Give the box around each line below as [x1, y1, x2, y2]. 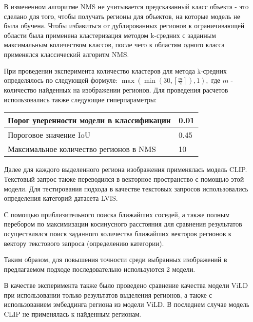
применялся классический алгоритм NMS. [4, 49, 129, 59]
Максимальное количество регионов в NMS [8, 143, 156, 155]
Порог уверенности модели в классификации [8, 114, 171, 126]
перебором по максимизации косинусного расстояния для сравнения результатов [4, 219, 242, 229]
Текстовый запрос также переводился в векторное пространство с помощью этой [4, 173, 244, 184]
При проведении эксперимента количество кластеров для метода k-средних [4, 65, 227, 76]
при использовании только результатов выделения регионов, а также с [4, 289, 212, 300]
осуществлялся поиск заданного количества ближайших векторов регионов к [4, 228, 232, 238]
